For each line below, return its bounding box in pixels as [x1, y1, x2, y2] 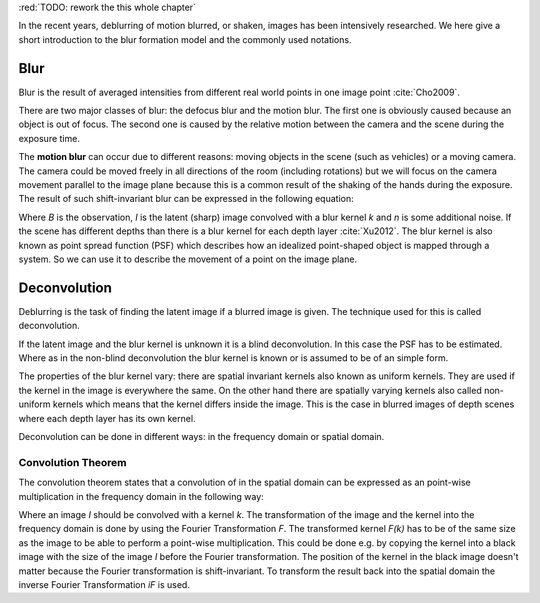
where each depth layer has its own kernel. [18, 412, 196, 424]
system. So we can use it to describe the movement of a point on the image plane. [18, 253, 358, 265]
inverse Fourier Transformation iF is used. [18, 578, 190, 590]
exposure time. [18, 132, 80, 144]
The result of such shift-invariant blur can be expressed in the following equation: [18, 193, 354, 205]
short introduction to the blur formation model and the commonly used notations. [18, 33, 352, 45]
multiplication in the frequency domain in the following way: [18, 490, 264, 502]
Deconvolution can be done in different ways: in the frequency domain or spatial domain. [18, 431, 385, 443]
